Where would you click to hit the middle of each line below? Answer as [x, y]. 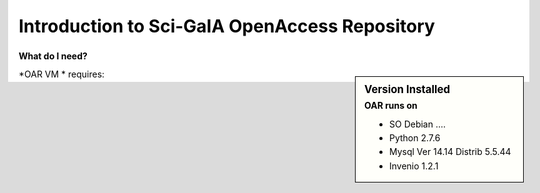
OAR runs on [391, 106]
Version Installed [407, 89]
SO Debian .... [418, 124]
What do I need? [53, 56]
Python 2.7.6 [415, 137]
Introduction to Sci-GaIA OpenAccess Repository [226, 26]
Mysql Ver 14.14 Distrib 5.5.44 [450, 152]
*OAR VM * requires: [61, 74]
